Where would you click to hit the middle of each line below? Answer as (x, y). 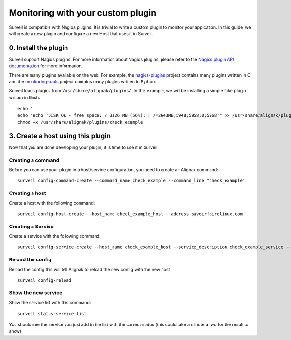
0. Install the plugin (39, 48)
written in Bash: (24, 97)
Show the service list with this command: (50, 303)
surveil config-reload (45, 281)
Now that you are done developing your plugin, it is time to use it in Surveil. (84, 147)
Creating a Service (31, 227)
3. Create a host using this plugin (60, 136)
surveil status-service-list (52, 314)
